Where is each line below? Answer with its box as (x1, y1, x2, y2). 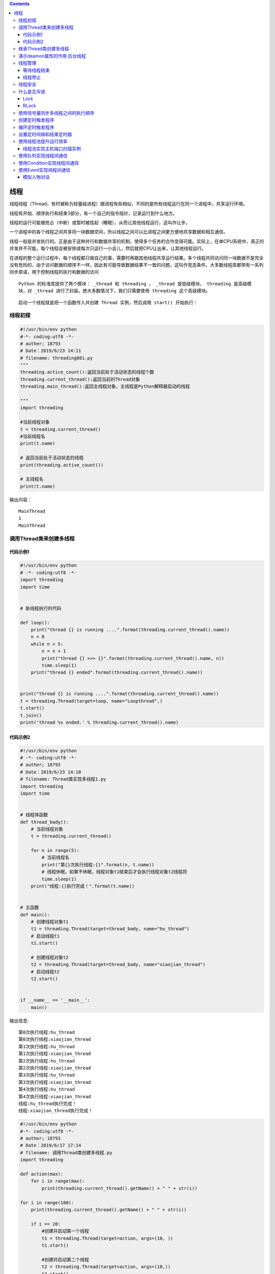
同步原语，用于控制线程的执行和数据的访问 (9, 269, 99, 275)
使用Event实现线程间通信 (18, 167, 71, 173)
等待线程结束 (23, 67, 50, 73)
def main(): (20, 912, 50, 917)
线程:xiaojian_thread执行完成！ (18, 1108, 93, 1113)
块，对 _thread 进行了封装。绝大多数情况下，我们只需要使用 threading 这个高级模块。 (18, 288, 211, 294)
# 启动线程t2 (31, 969, 60, 974)
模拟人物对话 (23, 174, 50, 180)
